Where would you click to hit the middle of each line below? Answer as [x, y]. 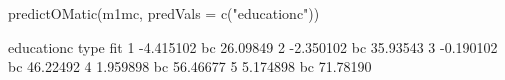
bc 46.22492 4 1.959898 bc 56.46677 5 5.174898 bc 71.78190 [190, 66]
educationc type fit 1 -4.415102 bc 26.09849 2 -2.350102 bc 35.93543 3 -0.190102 [253, 46]
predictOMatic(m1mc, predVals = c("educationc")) [164, 13]
